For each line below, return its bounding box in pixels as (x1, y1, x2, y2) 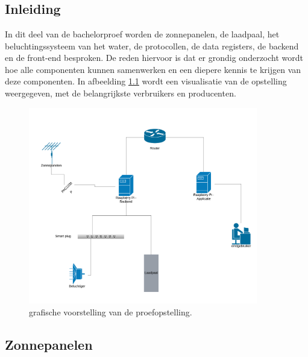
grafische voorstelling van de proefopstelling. (29, 305, 192, 318)
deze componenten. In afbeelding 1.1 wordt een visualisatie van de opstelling (5, 75, 287, 87)
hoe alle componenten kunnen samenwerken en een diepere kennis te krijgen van (5, 63, 301, 75)
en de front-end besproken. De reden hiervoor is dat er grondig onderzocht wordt (5, 51, 303, 64)
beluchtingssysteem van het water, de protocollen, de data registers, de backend (5, 39, 299, 52)
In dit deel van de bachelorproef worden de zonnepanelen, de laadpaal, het (5, 28, 280, 40)
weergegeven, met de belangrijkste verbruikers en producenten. (5, 86, 236, 99)
